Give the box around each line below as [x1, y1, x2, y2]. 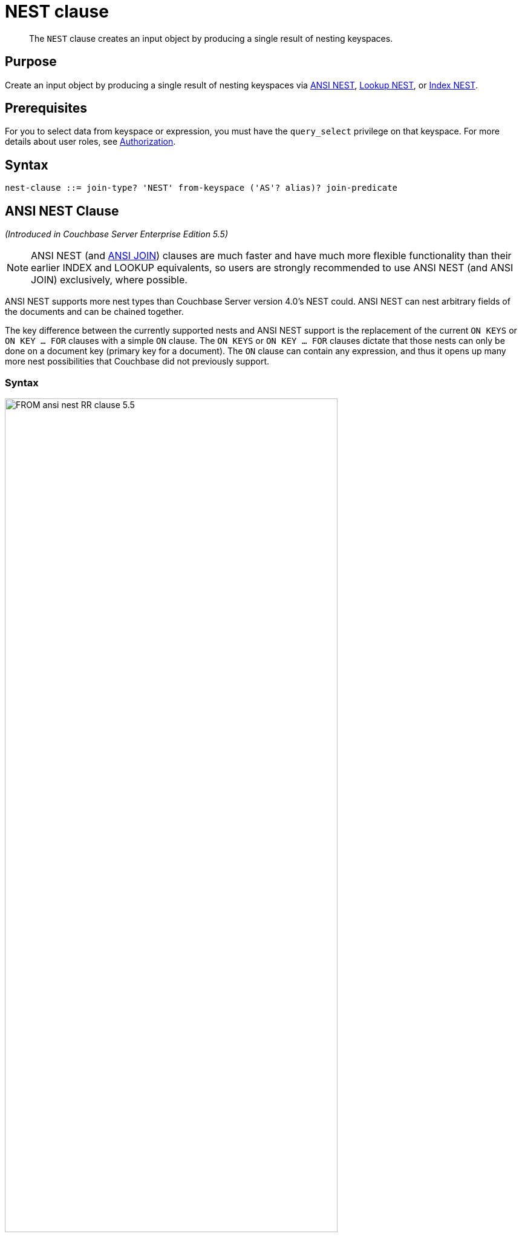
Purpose [5, 54, 57, 70]
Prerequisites [5, 101, 87, 116]
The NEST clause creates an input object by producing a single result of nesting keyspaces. [29, 33, 393, 44]
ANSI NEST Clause [5, 203, 119, 219]
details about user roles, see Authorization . [5, 136, 176, 147]
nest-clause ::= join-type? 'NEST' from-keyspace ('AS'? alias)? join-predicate [5, 183, 398, 193]
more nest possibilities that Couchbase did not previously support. [5, 356, 270, 367]
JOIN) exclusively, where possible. [31, 274, 188, 286]
